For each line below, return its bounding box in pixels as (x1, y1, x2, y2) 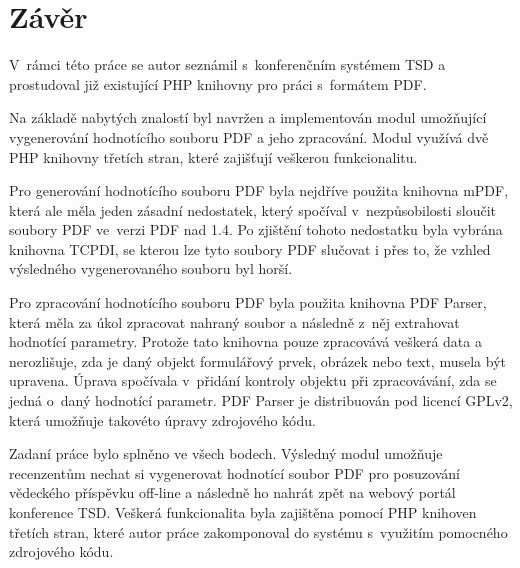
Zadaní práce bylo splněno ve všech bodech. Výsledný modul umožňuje (9, 443, 443, 464)
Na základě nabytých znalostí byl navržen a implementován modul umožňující (9, 107, 487, 128)
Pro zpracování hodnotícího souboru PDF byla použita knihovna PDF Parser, (9, 292, 487, 313)
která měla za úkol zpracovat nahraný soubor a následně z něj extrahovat (9, 311, 460, 332)
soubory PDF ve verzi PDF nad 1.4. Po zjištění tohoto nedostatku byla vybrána (9, 219, 503, 240)
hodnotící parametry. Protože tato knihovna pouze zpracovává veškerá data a (9, 331, 482, 352)
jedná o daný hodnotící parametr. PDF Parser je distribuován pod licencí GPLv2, (9, 390, 513, 411)
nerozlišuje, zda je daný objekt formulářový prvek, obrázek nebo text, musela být (9, 350, 506, 371)
